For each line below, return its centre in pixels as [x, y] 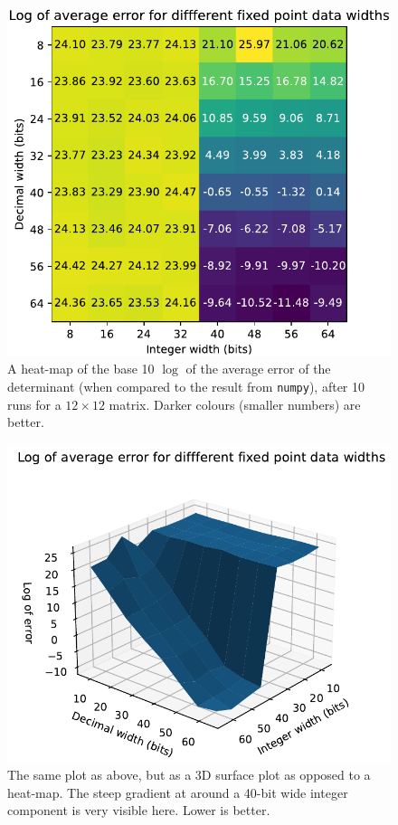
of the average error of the [258, 369]
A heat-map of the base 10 [81, 369]
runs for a [34, 404]
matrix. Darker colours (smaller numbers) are [235, 404]
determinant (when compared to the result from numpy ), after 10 [186, 386]
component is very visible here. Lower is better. [139, 810]
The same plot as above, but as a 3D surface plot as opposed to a [189, 775]
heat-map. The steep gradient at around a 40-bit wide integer [178, 792]
